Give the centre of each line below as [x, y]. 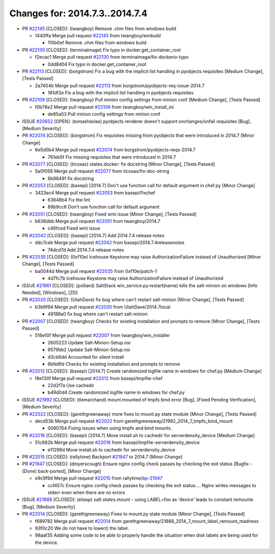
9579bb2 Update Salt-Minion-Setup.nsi [89, 350]
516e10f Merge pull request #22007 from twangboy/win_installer [102, 335]
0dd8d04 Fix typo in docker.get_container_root [97, 64]
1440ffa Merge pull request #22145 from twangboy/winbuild [98, 35]
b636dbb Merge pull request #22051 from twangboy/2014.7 [98, 221]
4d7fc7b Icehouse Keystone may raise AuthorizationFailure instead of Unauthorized [135, 279]
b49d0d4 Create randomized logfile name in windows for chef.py [116, 392]
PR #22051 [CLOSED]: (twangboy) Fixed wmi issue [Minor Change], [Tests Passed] [109, 214]
